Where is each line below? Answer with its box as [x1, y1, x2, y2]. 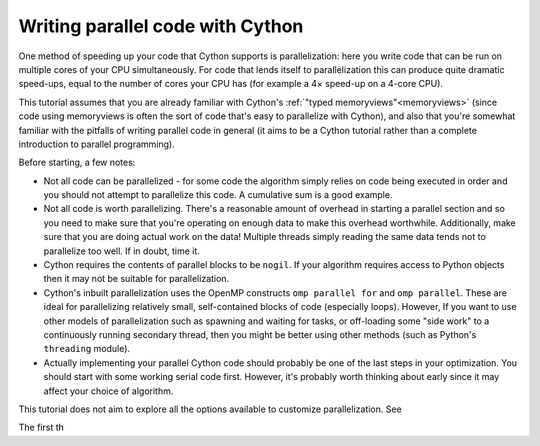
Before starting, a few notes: [18, 156, 136, 169]
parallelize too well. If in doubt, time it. [43, 245, 200, 257]
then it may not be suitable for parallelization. [43, 273, 230, 285]
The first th [18, 421, 65, 434]
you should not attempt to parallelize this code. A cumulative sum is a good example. [43, 189, 393, 201]
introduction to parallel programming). [18, 138, 175, 150]
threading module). [43, 343, 130, 355]
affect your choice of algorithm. [43, 385, 174, 397]
